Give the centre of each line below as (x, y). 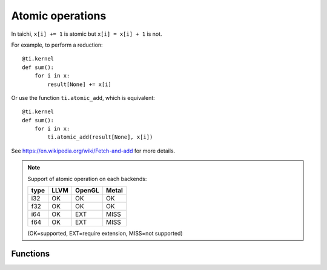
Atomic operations (59, 16)
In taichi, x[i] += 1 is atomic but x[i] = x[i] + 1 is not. (87, 34)
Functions (31, 253)
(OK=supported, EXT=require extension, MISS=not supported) (105, 234)
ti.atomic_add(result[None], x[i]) (100, 137)
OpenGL (87, 191)
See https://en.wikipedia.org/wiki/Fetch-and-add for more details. (93, 151)
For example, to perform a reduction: (57, 45)
